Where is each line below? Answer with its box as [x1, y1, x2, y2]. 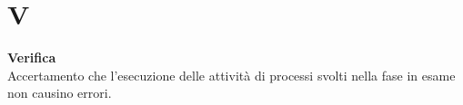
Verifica [7, 48, 56, 67]
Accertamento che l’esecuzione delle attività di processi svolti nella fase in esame [7, 65, 456, 84]
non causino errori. [7, 83, 112, 102]
